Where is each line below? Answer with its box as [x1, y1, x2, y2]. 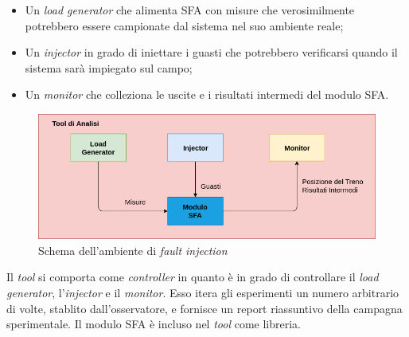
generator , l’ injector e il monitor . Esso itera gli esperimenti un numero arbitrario [6, 284, 399, 300]
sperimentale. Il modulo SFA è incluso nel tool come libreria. [6, 315, 301, 332]
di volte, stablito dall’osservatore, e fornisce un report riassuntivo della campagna [6, 300, 403, 316]
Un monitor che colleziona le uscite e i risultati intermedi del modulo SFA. [25, 86, 389, 103]
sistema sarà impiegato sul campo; [25, 59, 193, 76]
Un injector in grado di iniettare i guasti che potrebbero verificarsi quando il [25, 44, 398, 61]
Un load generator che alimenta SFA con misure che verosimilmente [25, 2, 355, 18]
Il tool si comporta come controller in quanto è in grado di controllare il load [6, 268, 379, 285]
